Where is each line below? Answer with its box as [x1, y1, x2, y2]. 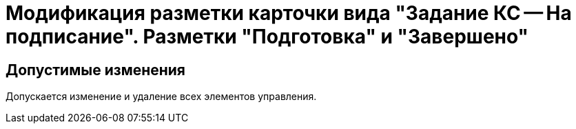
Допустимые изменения [6, 61, 186, 79]
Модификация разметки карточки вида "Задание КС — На [6, 1, 572, 25]
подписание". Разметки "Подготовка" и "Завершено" [6, 25, 529, 48]
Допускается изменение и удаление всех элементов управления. [6, 90, 317, 103]
